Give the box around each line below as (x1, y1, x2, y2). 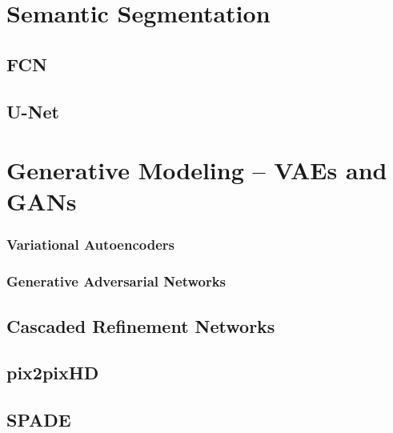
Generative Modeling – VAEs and (6, 154, 387, 186)
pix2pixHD (6, 360, 99, 385)
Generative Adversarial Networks (6, 271, 227, 291)
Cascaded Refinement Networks (6, 313, 275, 338)
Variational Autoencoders (6, 235, 174, 255)
